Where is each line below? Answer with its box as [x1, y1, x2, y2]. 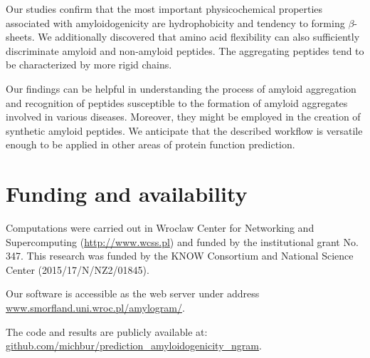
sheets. [6, 29, 35, 44]
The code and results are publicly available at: [6, 324, 208, 339]
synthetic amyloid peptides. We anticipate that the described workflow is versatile [6, 123, 363, 138]
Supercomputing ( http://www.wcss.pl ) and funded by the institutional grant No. [6, 234, 359, 249]
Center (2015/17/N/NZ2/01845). [6, 262, 149, 277]
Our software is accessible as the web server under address [6, 286, 260, 301]
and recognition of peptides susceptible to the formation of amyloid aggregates [6, 95, 348, 110]
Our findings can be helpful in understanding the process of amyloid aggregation [6, 81, 356, 96]
